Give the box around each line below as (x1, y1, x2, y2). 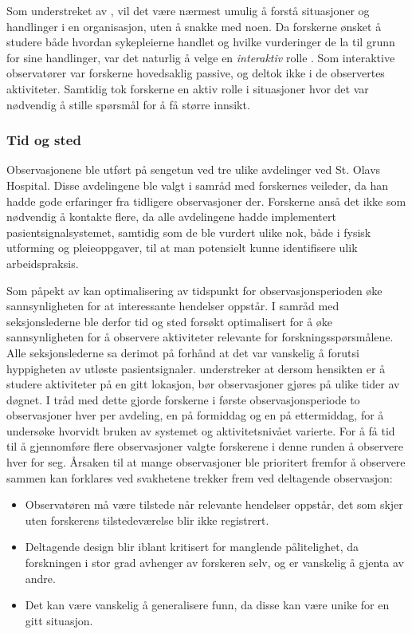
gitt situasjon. (25, 612, 93, 628)
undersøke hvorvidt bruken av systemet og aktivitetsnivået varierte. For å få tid (6, 422, 395, 439)
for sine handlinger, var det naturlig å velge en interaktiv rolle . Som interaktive (6, 49, 395, 65)
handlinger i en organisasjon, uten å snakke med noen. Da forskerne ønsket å (6, 18, 382, 34)
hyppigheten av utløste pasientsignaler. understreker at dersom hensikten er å (6, 360, 386, 376)
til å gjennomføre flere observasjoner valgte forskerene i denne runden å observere (6, 438, 404, 455)
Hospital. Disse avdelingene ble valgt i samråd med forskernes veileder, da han (6, 176, 389, 193)
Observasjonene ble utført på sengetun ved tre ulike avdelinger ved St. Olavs (6, 161, 381, 178)
